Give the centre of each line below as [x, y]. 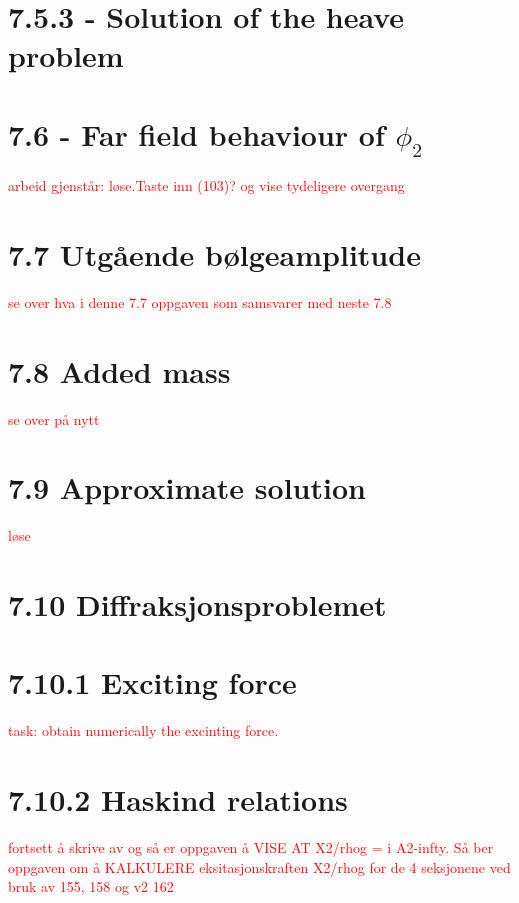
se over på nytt [54, 418]
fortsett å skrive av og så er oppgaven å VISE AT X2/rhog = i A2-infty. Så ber [251, 847]
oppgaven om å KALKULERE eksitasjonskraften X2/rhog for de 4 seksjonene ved [259, 866]
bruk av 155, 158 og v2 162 [91, 886]
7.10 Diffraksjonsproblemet [197, 604]
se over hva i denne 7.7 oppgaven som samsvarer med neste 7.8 [200, 301]
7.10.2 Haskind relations [178, 799]
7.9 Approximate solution [187, 487]
